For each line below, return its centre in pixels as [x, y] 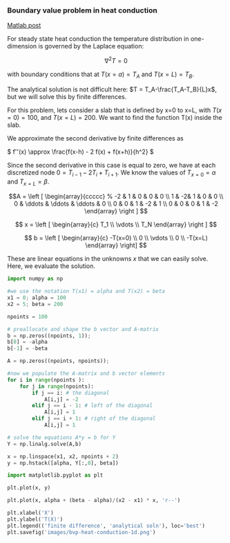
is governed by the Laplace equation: [91, 46]
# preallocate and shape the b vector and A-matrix [83, 329]
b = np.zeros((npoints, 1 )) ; [49, 336]
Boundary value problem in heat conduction [82, 10]
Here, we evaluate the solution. [51, 266]
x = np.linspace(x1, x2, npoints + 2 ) [63, 456]
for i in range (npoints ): [46, 380]
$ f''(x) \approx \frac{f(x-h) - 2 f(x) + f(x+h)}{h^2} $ [80, 152]
